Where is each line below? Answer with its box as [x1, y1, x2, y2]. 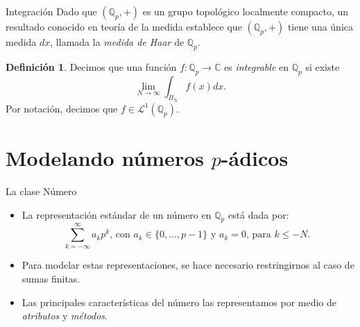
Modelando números [6, 143, 204, 171]
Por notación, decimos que [6, 101, 118, 115]
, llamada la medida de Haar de [50, 35, 185, 49]
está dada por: [228, 207, 289, 221]
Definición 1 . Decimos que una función [6, 59, 177, 74]
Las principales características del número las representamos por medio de [22, 294, 337, 309]
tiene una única [287, 19, 354, 33]
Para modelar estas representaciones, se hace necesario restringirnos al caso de [22, 258, 354, 272]
